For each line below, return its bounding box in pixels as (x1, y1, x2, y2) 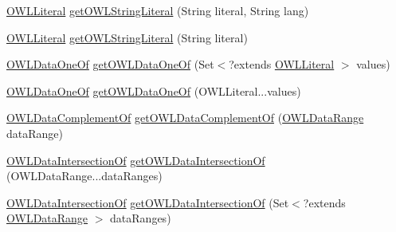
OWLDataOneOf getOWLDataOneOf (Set (6, 56, 214, 73)
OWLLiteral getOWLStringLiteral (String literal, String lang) (6, 2, 309, 18)
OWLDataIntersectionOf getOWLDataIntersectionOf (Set (6, 194, 289, 210)
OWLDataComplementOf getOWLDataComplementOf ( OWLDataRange (6, 109, 364, 126)
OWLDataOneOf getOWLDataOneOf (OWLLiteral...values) (6, 82, 301, 99)
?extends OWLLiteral (229, 56, 335, 73)
